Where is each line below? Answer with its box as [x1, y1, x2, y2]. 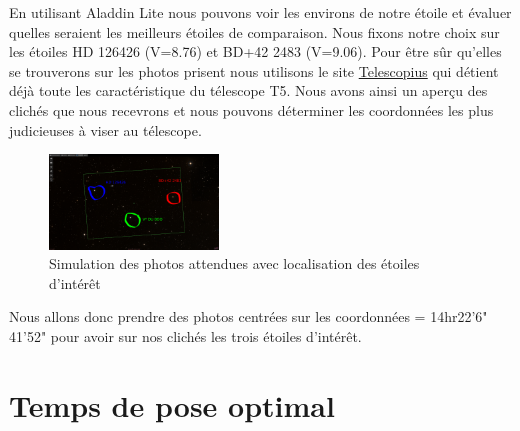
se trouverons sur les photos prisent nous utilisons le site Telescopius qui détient [9, 60, 499, 81]
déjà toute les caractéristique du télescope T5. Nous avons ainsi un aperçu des [9, 80, 488, 101]
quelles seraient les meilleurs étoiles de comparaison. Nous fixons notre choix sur [9, 21, 500, 42]
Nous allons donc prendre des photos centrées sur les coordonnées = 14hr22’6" [9, 306, 488, 327]
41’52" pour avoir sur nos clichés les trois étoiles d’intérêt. [9, 325, 362, 346]
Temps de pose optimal [9, 384, 335, 425]
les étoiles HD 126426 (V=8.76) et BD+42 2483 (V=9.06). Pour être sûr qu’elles [9, 41, 502, 62]
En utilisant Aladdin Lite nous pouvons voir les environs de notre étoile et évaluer [9, 2, 512, 22]
